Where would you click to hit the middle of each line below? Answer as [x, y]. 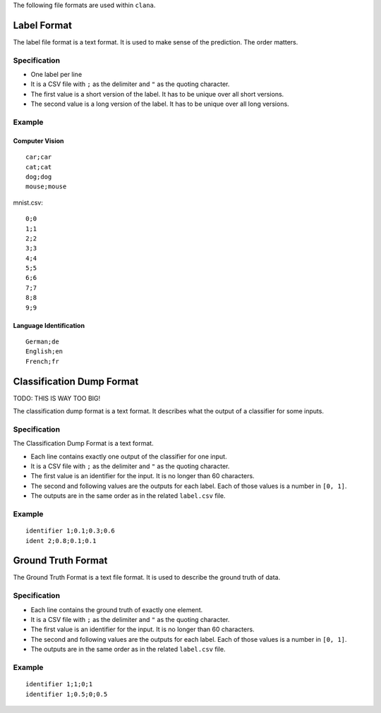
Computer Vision [38, 140]
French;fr [42, 361]
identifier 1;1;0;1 [59, 684]
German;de [42, 342]
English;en [44, 352]
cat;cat [39, 167]
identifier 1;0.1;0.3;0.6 [71, 531]
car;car [39, 157]
